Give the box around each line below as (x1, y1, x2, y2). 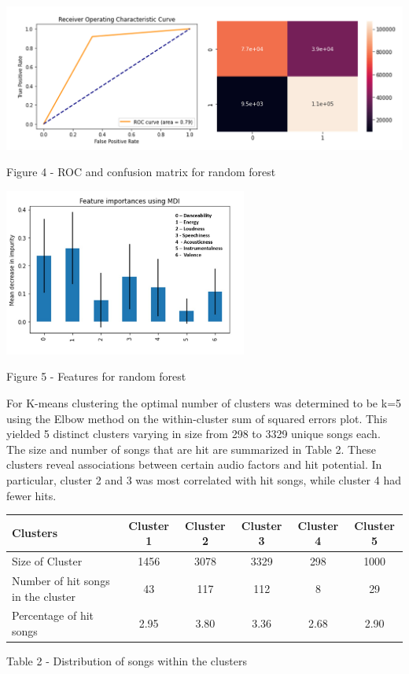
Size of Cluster (12, 553, 83, 569)
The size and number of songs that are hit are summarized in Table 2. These (6, 440, 376, 457)
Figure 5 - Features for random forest (6, 368, 186, 385)
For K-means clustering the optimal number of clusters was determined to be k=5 (6, 395, 402, 411)
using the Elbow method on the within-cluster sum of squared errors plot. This (6, 410, 388, 426)
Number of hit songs (12, 572, 110, 588)
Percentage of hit (12, 607, 94, 624)
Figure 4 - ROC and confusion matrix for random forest (6, 164, 276, 180)
